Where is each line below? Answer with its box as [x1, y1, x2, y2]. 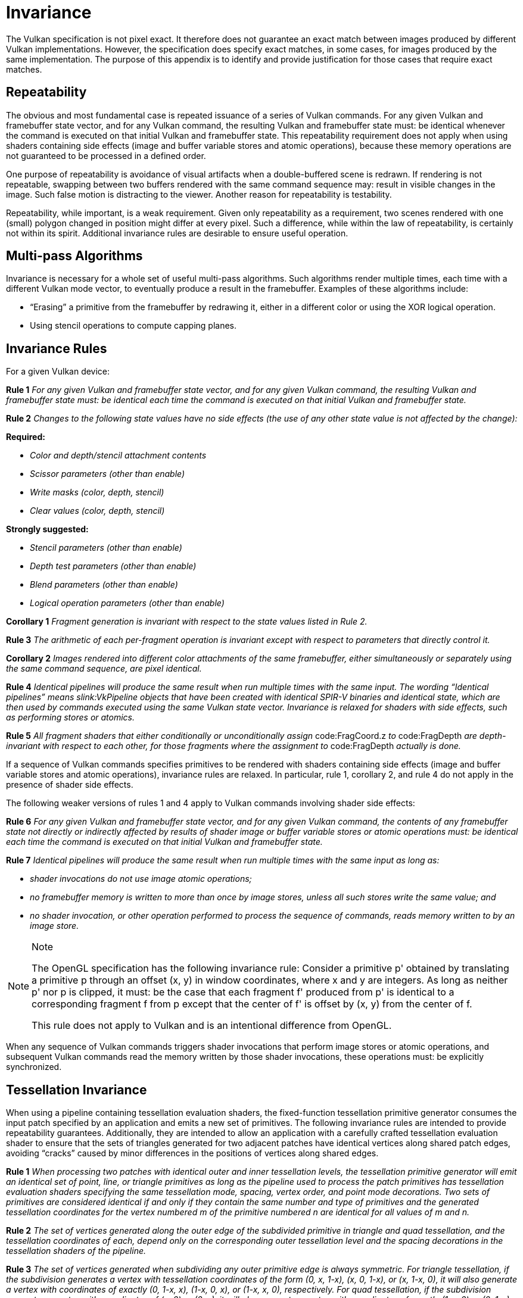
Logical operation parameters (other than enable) [30, 598, 225, 609]
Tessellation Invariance [6, 1082, 147, 1097]
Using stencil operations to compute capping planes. [30, 320, 237, 331]
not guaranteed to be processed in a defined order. [6, 150, 206, 161]
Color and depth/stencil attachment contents [30, 450, 207, 461]
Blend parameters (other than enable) [30, 579, 178, 590]
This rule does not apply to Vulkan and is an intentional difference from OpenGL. [32, 1019, 392, 1032]
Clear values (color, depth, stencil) [30, 506, 165, 516]
